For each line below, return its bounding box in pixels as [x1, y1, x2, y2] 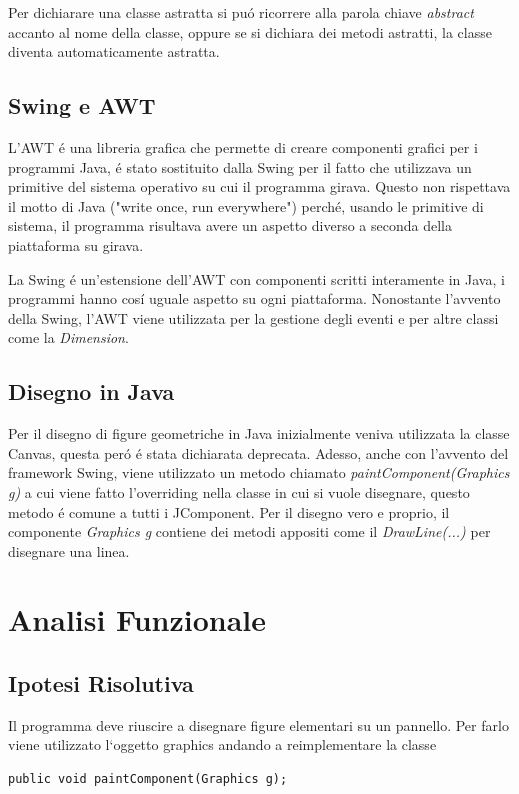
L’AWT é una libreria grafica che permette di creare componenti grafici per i [8, 136, 478, 157]
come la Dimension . [8, 327, 129, 348]
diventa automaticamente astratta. [8, 41, 220, 62]
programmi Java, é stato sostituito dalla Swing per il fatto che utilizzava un [8, 156, 472, 177]
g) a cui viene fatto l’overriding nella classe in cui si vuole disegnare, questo [8, 481, 470, 502]
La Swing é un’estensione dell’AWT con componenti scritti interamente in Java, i [8, 268, 505, 289]
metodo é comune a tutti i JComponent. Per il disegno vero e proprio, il [8, 501, 450, 522]
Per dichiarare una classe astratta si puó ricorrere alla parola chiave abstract [8, 2, 474, 22]
